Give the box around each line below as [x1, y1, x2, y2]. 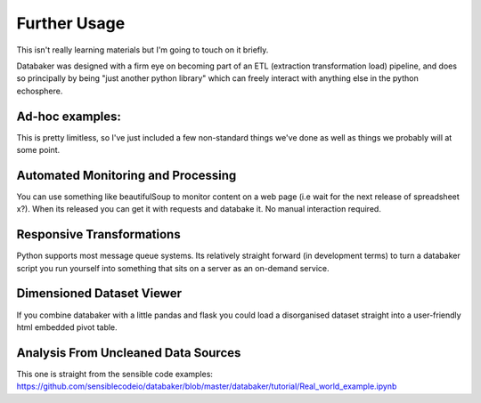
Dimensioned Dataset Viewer [16, 286, 183, 302]
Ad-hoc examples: [16, 109, 122, 124]
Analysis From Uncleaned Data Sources [16, 345, 241, 360]
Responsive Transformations [16, 227, 182, 242]
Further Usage [16, 13, 126, 33]
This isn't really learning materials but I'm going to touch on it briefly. [16, 44, 269, 55]
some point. [16, 145, 61, 156]
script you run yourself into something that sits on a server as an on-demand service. [16, 262, 330, 273]
